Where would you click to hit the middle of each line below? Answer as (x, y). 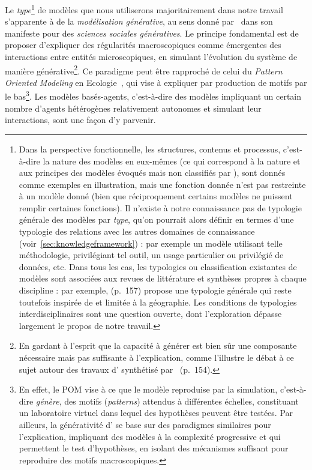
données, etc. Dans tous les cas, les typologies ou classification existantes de (158, 266)
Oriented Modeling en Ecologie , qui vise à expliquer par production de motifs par (156, 82)
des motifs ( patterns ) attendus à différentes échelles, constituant (181, 401)
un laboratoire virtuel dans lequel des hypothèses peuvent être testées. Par (156, 413)
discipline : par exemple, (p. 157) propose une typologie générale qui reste (155, 290)
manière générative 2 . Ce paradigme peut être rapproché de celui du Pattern (144, 70)
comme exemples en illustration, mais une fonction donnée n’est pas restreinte (162, 184)
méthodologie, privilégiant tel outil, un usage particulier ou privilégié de (151, 255)
